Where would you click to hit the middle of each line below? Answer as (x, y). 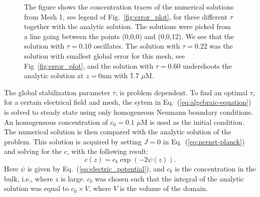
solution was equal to (37, 188)
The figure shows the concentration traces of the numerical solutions (129, 7)
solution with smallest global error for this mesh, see (104, 55)
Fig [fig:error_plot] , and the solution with (89, 65)
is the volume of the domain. (164, 188)
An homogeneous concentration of (56, 122)
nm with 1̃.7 (120, 75)
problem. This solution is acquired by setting (73, 141)
